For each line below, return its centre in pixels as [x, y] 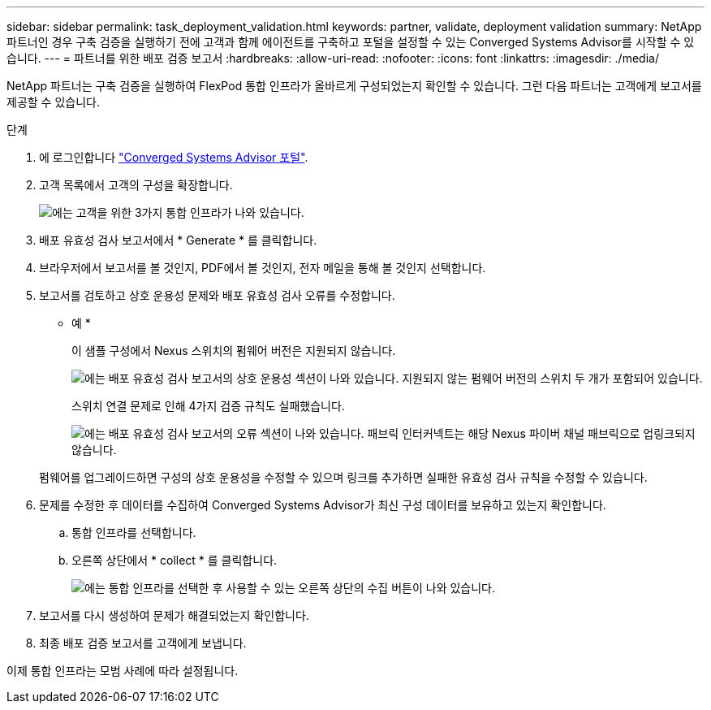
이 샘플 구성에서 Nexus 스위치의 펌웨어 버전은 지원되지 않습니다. [234, 351]
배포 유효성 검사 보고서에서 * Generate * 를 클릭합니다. [178, 240]
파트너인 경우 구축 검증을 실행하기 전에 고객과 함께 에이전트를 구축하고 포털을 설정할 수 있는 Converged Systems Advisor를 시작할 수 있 [351, 42]
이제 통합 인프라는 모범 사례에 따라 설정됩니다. [123, 671]
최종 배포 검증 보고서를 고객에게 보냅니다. [143, 643]
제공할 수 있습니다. [53, 102]
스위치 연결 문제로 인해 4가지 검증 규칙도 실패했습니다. [208, 406]
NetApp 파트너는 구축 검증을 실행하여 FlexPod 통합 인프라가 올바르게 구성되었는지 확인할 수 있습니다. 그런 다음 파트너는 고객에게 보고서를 [354, 86]
